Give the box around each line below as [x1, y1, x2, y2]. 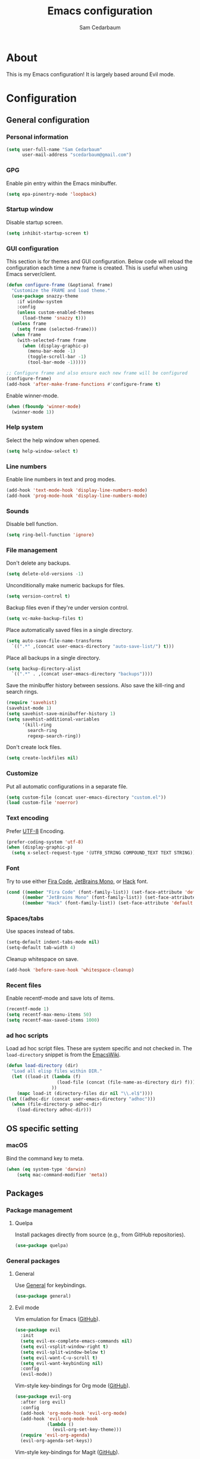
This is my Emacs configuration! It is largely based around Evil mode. [6, 70, 176, 78]
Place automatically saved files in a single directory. [6, 626, 133, 633]
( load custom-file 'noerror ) [6, 800, 79, 806]
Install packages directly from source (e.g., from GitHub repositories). [14, 1231, 186, 1238]
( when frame [11, 331, 42, 337]
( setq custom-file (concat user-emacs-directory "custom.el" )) [6, 794, 167, 800]
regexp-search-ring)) [27, 733, 82, 739]
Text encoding [6, 814, 49, 822]
